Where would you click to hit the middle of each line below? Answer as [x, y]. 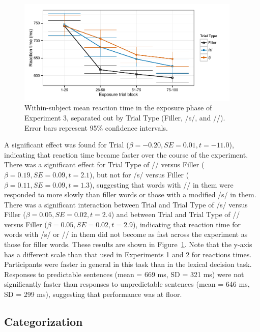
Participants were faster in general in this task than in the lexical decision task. [128, 264]
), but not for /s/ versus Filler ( [139, 174]
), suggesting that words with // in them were [162, 184]
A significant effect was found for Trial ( [67, 145]
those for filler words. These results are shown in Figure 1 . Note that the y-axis [128, 244]
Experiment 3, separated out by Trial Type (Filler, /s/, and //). [125, 117]
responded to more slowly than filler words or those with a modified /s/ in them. [130, 194]
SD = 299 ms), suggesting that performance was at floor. [93, 294]
